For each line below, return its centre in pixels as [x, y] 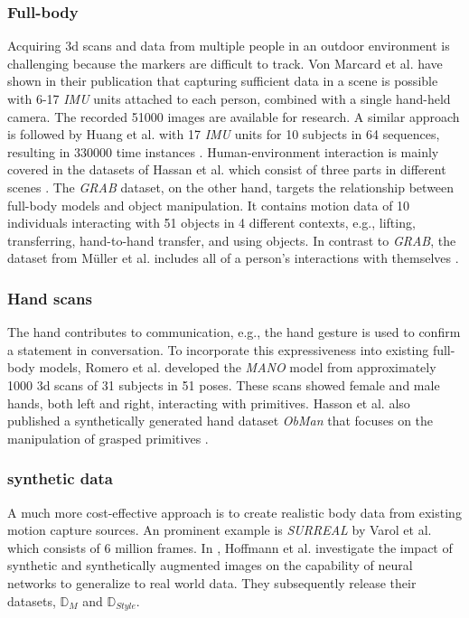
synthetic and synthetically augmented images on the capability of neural [210, 565]
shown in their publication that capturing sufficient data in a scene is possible [223, 81]
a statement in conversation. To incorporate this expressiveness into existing [218, 349]
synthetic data [60, 478]
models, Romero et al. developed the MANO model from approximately [238, 367]
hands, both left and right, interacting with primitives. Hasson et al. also [209, 403]
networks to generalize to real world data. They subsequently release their [212, 582]
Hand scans [50, 298]
